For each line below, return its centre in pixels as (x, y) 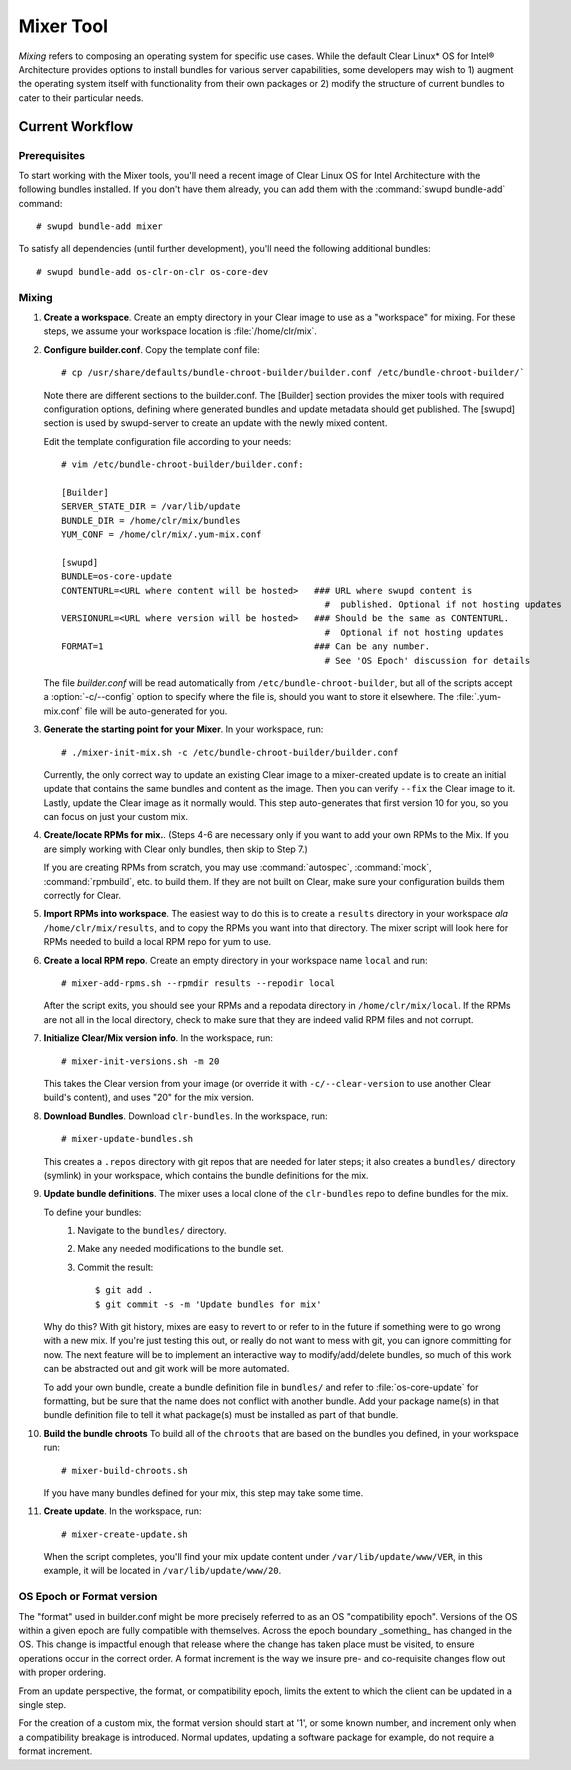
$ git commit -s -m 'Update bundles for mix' (208, 1304)
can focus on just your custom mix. (116, 817)
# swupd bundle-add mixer (100, 226)
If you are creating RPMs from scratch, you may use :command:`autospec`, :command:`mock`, (237, 867)
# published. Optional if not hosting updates (443, 604)
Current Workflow (76, 126)
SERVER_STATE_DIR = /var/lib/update (151, 506)
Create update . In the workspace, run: (122, 1511)
